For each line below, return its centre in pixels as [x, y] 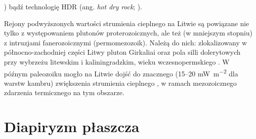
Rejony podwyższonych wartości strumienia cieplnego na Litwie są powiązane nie [127, 23]
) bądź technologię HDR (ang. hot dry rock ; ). [73, 6]
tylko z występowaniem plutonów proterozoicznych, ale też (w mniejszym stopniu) [128, 33]
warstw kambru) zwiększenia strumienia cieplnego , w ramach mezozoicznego [120, 83]
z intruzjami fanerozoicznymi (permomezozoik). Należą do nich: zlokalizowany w [126, 42]
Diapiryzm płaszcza [72, 126]
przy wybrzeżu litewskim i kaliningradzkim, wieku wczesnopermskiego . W [117, 61]
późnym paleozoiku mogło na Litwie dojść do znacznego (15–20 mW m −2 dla [121, 72]
